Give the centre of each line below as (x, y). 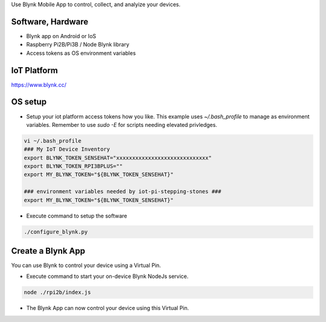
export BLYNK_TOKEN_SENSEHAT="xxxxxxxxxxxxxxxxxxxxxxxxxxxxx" (118, 158)
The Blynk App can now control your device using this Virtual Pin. (108, 308)
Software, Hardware (50, 21)
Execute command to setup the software (77, 216)
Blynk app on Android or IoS (61, 36)
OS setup (29, 102)
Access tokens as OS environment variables (81, 53)
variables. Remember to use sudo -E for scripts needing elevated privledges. (122, 124)
